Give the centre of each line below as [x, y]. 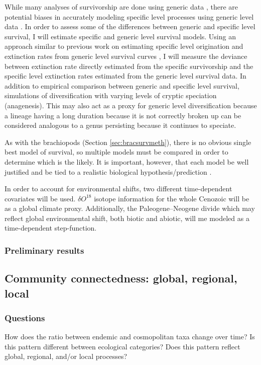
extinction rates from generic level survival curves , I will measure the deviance [126, 56]
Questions [25, 318]
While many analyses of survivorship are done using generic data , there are [121, 7]
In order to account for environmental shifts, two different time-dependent [118, 189]
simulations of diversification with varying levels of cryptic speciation [111, 95]
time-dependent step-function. [51, 228]
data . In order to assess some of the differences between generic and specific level [130, 26]
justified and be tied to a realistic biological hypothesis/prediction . [108, 171]
